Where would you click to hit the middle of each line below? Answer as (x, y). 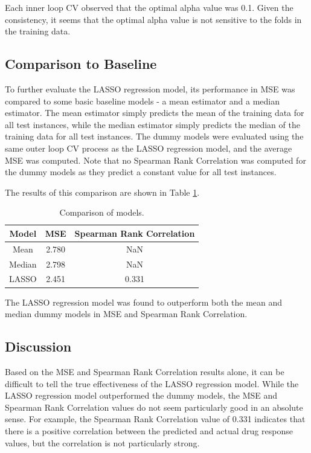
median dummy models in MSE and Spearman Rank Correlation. (126, 314)
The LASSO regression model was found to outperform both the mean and (144, 302)
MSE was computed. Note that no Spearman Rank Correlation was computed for (155, 160)
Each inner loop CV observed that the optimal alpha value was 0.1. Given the (149, 7)
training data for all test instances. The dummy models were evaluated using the (154, 136)
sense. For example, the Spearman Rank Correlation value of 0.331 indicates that (155, 419)
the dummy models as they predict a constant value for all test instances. (141, 172)
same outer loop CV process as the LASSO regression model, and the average (149, 148)
